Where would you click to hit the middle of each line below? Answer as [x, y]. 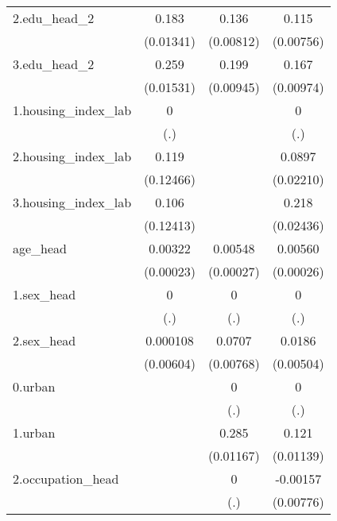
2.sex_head [45, 340]
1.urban [34, 432]
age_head [40, 248]
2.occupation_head [66, 479]
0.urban [34, 386]
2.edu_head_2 [54, 18]
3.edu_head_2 [54, 64]
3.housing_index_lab [72, 202]
